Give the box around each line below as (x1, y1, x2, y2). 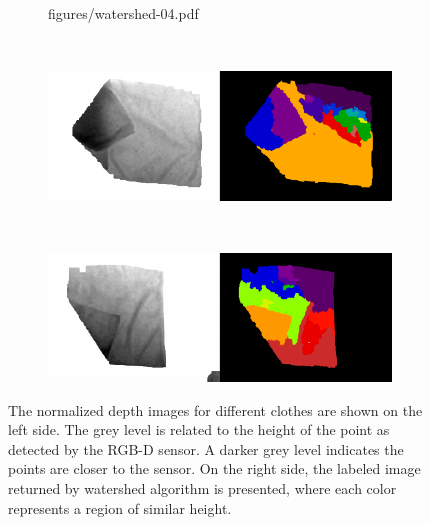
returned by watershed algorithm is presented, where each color (8, 478, 397, 499)
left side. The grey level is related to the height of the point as (8, 419, 390, 440)
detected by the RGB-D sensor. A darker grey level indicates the (8, 438, 404, 459)
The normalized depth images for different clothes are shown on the (8, 399, 423, 420)
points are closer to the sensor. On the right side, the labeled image (8, 458, 421, 479)
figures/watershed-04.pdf (48, 3, 199, 23)
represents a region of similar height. (8, 497, 232, 518)
